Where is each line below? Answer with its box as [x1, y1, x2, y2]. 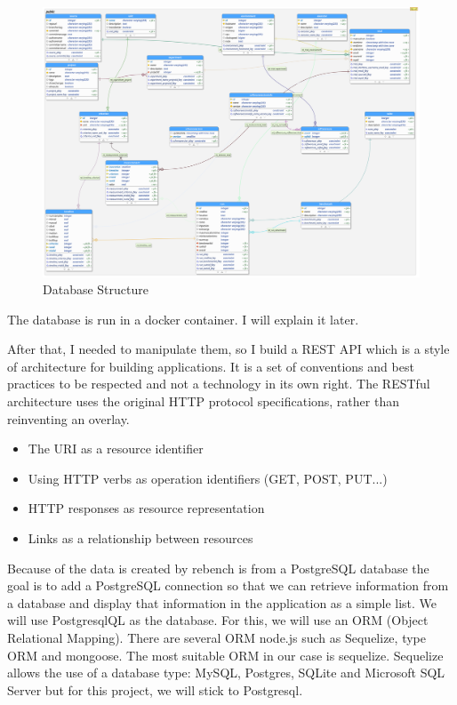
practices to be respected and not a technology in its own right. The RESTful [7, 374, 430, 393]
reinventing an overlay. [7, 409, 130, 428]
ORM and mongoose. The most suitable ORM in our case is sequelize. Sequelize [7, 645, 444, 664]
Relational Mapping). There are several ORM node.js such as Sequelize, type [7, 629, 426, 646]
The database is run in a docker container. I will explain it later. [7, 309, 359, 328]
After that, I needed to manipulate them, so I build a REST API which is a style [7, 340, 450, 358]
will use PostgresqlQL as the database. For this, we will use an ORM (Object [7, 611, 429, 629]
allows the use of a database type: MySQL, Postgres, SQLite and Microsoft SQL [7, 663, 445, 682]
